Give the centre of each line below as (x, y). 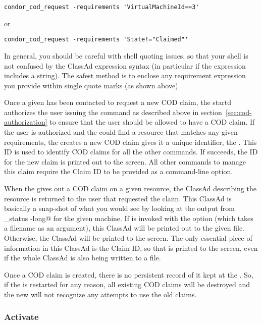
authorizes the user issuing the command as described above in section (113, 112)
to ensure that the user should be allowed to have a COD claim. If (152, 122)
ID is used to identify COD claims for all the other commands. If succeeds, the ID (131, 152)
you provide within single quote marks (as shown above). (92, 85)
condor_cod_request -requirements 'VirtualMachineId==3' (102, 7)
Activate (21, 317)
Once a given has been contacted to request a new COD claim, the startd (118, 102)
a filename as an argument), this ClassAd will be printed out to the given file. (124, 228)
